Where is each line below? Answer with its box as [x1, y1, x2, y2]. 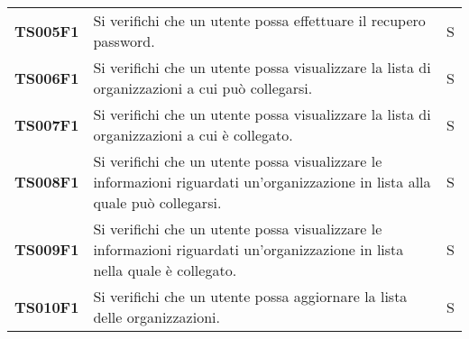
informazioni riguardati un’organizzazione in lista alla [93, 171, 431, 192]
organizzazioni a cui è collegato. [93, 124, 293, 145]
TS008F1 [14, 171, 79, 192]
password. [93, 31, 155, 51]
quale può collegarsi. [93, 192, 222, 213]
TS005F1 [14, 20, 79, 41]
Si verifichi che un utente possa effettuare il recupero [93, 10, 426, 31]
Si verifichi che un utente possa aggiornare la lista [93, 286, 408, 307]
